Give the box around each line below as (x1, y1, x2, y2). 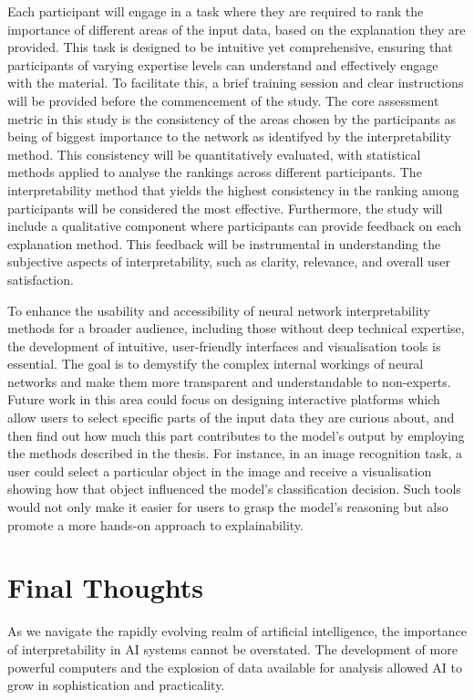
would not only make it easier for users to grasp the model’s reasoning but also (7, 497, 448, 517)
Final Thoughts (7, 569, 204, 606)
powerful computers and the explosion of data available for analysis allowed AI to (7, 657, 462, 676)
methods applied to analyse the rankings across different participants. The (7, 162, 422, 182)
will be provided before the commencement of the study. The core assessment (7, 90, 439, 110)
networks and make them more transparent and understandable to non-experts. (7, 371, 451, 391)
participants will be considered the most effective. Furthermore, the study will (7, 198, 443, 217)
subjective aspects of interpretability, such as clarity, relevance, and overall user (7, 252, 451, 271)
